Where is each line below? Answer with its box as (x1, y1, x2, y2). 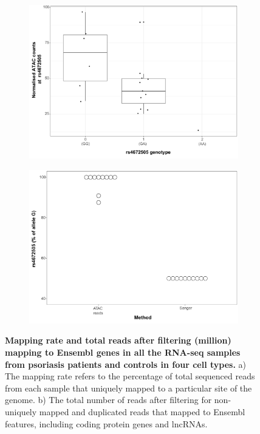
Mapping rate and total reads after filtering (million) (5, 334, 231, 347)
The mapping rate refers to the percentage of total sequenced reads (5, 370, 255, 382)
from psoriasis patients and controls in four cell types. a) (5, 358, 246, 370)
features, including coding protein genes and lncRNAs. (5, 417, 208, 430)
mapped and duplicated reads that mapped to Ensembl (39, 405, 245, 418)
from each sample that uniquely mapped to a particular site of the (5, 381, 252, 394)
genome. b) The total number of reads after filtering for (5, 393, 212, 406)
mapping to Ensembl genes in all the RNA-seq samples (5, 346, 241, 359)
